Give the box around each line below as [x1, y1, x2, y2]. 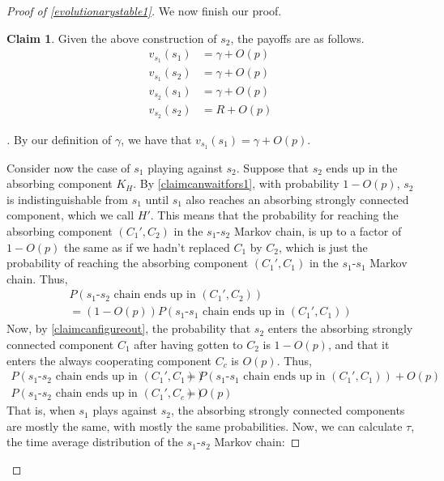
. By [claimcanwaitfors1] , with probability [133, 175, 339, 192]
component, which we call [6, 206, 134, 223]
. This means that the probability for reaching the [150, 206, 399, 223]
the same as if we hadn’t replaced [63, 238, 230, 255]
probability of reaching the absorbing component [6, 254, 249, 271]
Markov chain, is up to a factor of [233, 222, 402, 239]
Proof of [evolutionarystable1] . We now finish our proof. [6, 2, 282, 19]
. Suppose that [236, 159, 309, 176]
